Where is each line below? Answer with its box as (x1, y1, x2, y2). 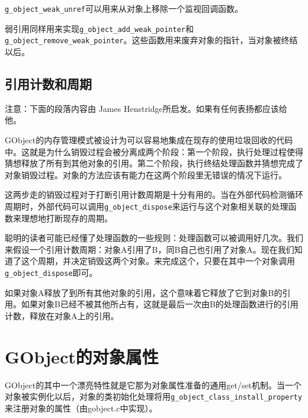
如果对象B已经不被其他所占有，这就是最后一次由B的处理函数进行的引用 (21, 298, 299, 310)
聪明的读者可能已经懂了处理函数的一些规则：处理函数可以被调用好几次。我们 (5, 231, 303, 244)
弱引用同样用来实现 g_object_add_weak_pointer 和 (5, 22, 194, 34)
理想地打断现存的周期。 (21, 211, 113, 224)
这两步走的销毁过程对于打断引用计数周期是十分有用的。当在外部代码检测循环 (5, 188, 303, 201)
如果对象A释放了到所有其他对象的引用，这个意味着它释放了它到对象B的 (5, 286, 283, 298)
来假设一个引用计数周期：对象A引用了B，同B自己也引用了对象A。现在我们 (5, 243, 294, 255)
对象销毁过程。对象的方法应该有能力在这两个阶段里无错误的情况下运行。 (5, 168, 287, 181)
